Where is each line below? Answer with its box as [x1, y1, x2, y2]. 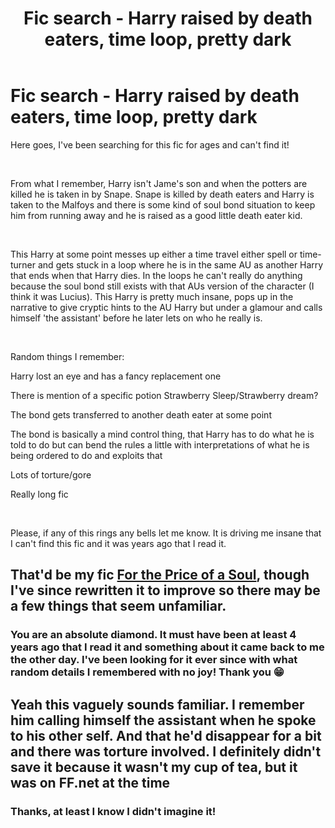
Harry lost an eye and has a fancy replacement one [10, 370, 222, 382]
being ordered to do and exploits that [10, 449, 163, 461]
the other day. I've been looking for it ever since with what [10, 653, 298, 667]
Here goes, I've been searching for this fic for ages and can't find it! [10, 138, 290, 151]
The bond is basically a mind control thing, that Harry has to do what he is [10, 428, 315, 440]
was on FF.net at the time [10, 774, 171, 791]
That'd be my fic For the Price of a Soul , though [10, 567, 310, 584]
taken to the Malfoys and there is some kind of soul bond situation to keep [10, 198, 316, 211]
